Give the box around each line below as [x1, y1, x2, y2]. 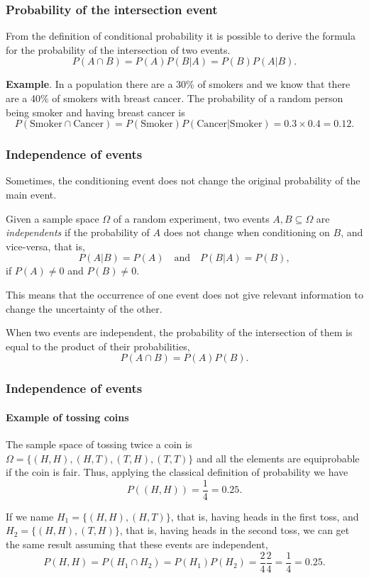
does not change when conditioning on [163, 225, 330, 240]
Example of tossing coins [6, 409, 129, 424]
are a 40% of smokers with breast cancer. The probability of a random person [6, 91, 343, 105]
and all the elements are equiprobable [196, 450, 360, 465]
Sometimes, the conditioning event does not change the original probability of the [6, 173, 360, 188]
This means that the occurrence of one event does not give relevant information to [6, 287, 363, 301]
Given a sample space [6, 211, 99, 226]
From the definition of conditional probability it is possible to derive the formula [6, 28, 356, 43]
